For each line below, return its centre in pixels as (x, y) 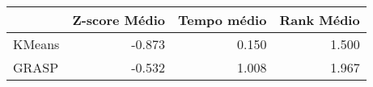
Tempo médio (223, 20)
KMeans (36, 44)
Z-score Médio (119, 20)
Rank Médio (320, 20)
